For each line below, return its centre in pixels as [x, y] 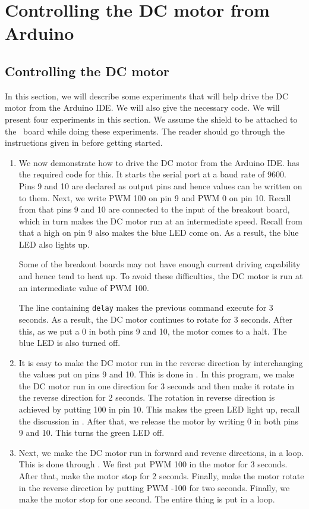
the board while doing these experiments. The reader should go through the [145, 131]
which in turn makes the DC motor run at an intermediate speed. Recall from [160, 221]
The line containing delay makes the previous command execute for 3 [146, 307]
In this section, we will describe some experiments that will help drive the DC [147, 96]
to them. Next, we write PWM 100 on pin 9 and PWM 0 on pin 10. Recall [155, 197]
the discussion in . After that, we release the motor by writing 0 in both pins [159, 421]
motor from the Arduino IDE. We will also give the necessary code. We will [142, 107]
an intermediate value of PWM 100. [84, 287]
